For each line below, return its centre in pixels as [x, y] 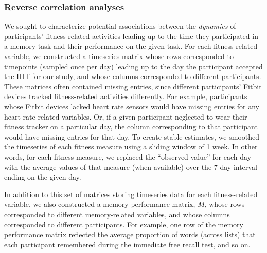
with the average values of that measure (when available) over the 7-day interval [131, 167]
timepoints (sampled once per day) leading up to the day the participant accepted [133, 66]
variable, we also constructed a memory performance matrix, [100, 204]
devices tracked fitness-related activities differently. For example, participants [126, 96]
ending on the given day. [43, 177]
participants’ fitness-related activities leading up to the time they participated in [131, 36]
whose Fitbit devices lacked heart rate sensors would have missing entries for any [132, 106]
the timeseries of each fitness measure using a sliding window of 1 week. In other [131, 147]
